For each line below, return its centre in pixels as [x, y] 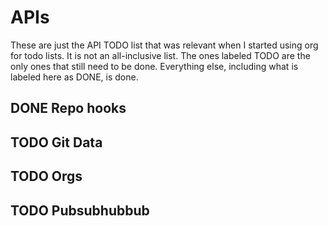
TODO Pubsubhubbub [80, 210]
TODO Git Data [56, 142]
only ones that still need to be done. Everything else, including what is [154, 66]
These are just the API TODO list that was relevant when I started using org [164, 45]
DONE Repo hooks [68, 108]
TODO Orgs [46, 176]
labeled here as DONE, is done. [74, 77]
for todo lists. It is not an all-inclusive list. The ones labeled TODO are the [160, 55]
